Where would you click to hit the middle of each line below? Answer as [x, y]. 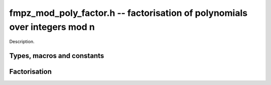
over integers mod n [52, 27]
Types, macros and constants [57, 56]
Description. [22, 42]
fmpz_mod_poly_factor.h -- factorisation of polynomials [128, 13]
